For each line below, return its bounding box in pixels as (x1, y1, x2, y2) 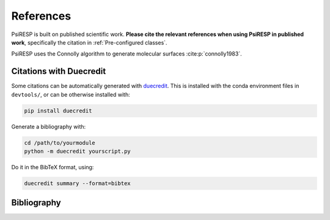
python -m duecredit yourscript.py (24, 147, 131, 155)
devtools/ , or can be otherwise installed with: (11, 90, 131, 98)
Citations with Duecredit (11, 66, 106, 76)
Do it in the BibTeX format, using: (11, 163, 94, 170)
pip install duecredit (24, 107, 92, 114)
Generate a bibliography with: (11, 123, 86, 130)
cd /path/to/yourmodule (24, 139, 96, 146)
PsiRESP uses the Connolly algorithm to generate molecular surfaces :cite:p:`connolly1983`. (11, 50, 242, 57)
